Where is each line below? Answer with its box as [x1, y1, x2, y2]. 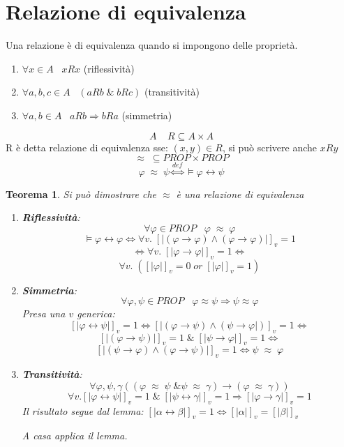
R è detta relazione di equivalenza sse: [6, 139, 168, 154]
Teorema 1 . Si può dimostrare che [6, 186, 156, 201]
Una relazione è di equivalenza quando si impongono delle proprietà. [6, 38, 298, 52]
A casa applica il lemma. [22, 428, 128, 443]
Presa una [22, 306, 66, 321]
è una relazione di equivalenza [176, 186, 304, 201]
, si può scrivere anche [222, 139, 317, 154]
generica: [77, 306, 115, 321]
